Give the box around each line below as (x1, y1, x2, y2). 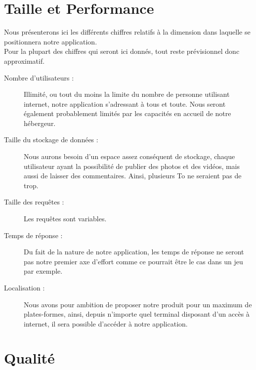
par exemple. (24, 266, 63, 276)
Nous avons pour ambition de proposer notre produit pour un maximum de (24, 299, 252, 309)
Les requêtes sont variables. (24, 213, 107, 224)
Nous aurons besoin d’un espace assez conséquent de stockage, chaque (24, 151, 235, 162)
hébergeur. (24, 118, 56, 128)
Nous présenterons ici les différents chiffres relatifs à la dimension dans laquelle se (4, 27, 251, 37)
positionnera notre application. (4, 36, 97, 46)
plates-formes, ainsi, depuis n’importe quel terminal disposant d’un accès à (24, 309, 250, 319)
